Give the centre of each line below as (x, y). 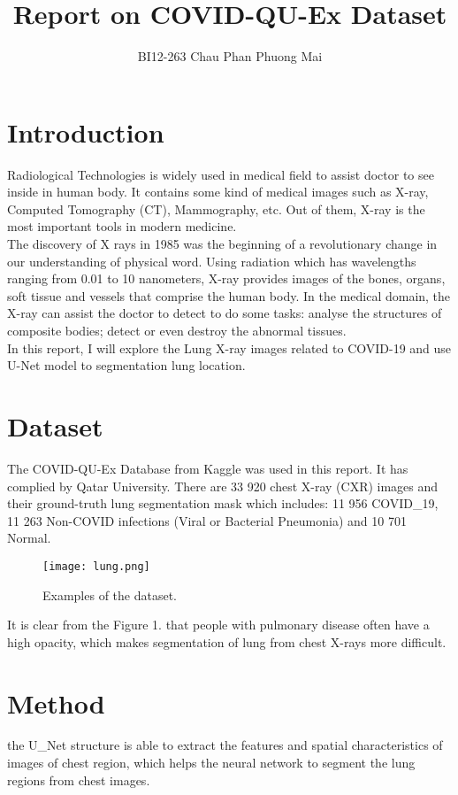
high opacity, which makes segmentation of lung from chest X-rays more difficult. (227, 641)
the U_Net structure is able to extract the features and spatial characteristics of (225, 745)
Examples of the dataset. (110, 594)
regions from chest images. (79, 780)
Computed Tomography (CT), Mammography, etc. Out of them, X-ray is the (216, 208)
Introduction (86, 131)
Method (56, 702)
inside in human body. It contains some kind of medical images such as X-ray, (218, 192)
